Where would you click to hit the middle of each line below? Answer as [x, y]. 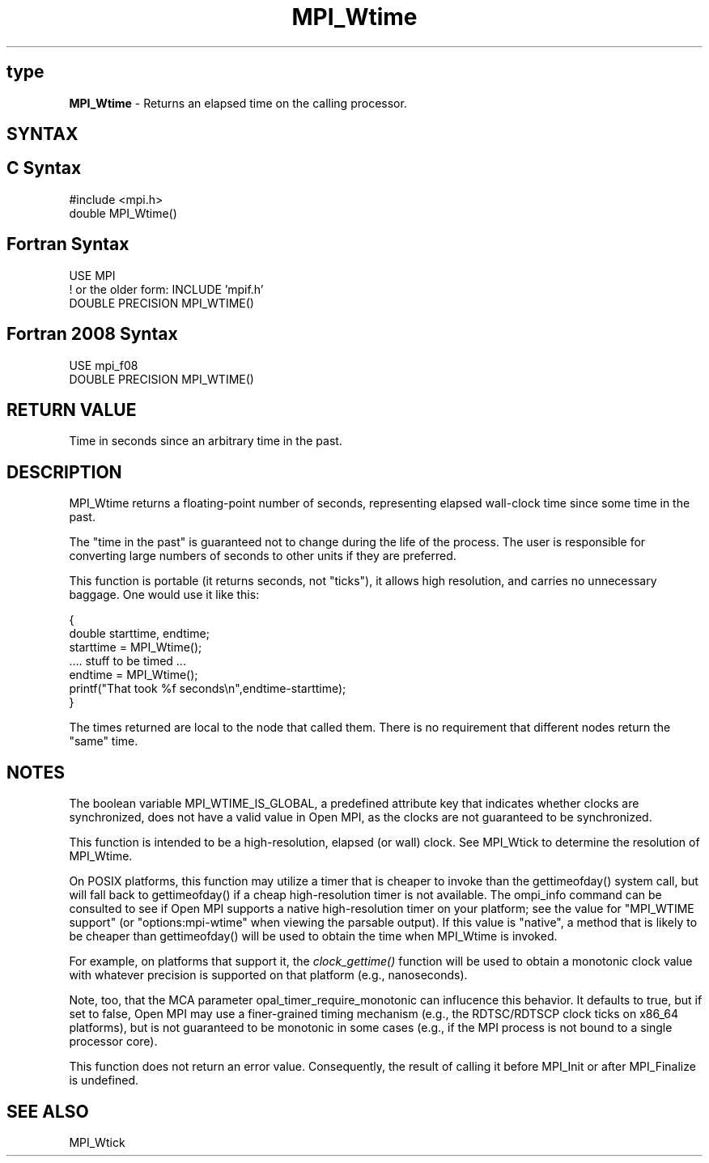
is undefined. [104, 1080]
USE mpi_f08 [104, 365]
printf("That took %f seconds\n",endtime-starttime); [208, 689]
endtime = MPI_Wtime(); [134, 675]
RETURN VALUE [72, 410]
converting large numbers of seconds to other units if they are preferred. [263, 556]
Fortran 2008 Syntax [92, 334]
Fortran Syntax [68, 244]
